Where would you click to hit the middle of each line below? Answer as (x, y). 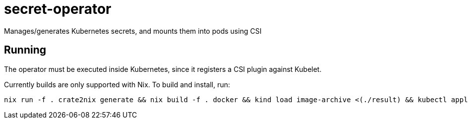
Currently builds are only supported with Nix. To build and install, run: (117, 84)
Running (25, 50)
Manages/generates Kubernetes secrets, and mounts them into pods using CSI (133, 31)
